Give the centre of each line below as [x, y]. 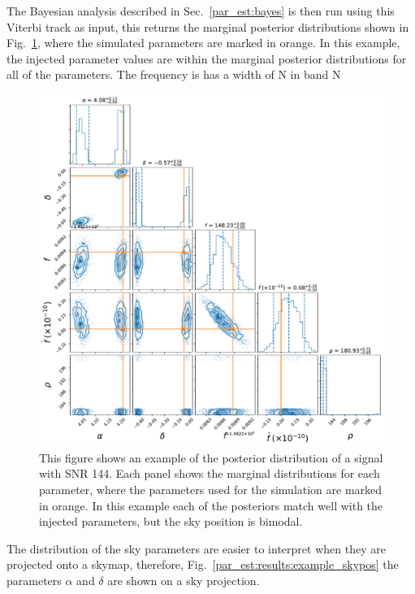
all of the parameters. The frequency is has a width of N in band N [174, 74]
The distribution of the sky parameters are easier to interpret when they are [196, 548]
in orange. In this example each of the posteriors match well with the [211, 505]
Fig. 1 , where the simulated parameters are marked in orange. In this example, [203, 43]
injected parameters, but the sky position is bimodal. [171, 521]
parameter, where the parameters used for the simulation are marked [211, 490]
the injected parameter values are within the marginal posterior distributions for [207, 58]
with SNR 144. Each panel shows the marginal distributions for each [210, 473]
